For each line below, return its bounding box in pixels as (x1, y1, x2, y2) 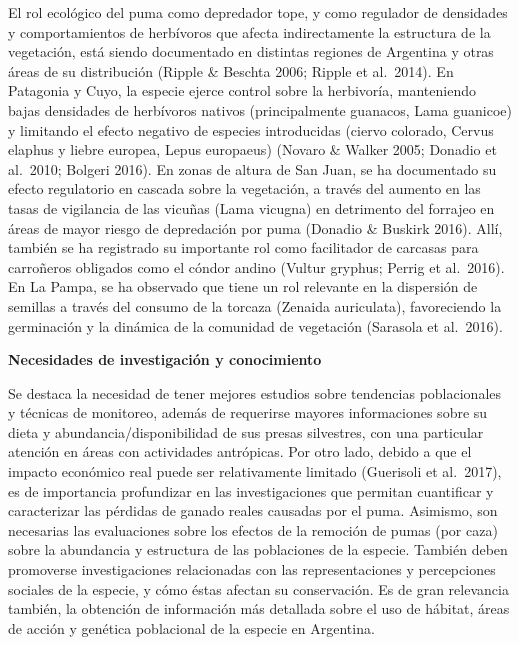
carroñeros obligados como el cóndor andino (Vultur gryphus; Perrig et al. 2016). (8, 256, 505, 277)
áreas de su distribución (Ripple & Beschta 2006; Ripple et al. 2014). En (8, 60, 454, 81)
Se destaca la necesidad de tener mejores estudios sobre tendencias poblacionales (8, 382, 502, 403)
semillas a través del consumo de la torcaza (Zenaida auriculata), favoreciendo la (8, 295, 502, 316)
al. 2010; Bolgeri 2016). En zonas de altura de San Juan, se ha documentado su (8, 158, 497, 179)
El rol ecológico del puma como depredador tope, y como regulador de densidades (8, 2, 508, 22)
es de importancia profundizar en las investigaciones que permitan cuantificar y (8, 480, 494, 501)
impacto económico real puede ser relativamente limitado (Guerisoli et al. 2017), (8, 461, 502, 482)
